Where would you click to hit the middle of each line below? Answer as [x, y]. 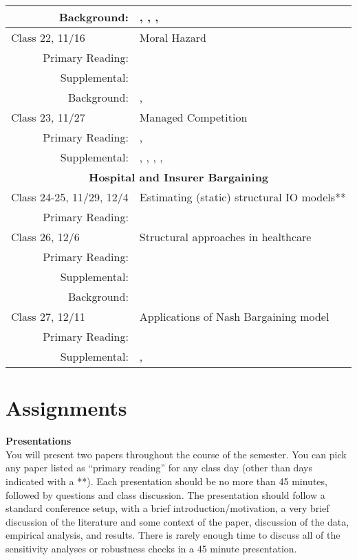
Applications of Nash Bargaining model [234, 316]
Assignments [66, 408]
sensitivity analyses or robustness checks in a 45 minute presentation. [151, 548]
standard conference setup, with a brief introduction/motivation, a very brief [167, 508]
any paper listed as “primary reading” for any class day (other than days [159, 468]
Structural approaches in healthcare [225, 237]
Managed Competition [193, 117]
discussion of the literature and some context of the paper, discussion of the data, [177, 521]
